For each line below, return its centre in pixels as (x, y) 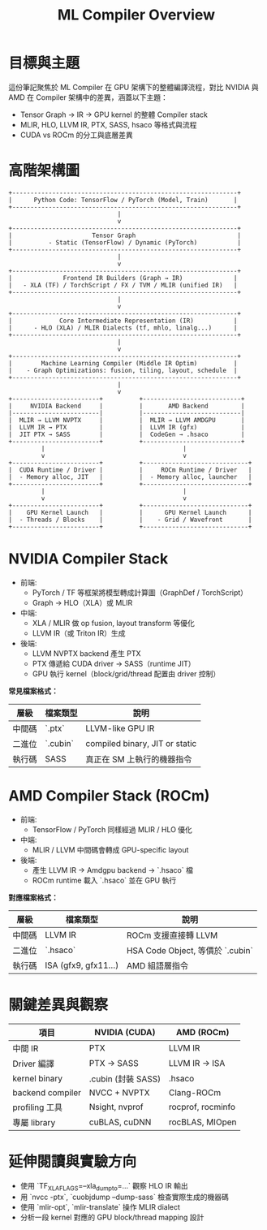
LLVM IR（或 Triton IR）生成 (79, 633)
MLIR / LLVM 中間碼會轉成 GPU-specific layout (110, 849)
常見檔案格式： (33, 691)
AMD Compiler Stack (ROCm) (109, 796)
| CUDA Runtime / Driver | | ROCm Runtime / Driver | (130, 470)
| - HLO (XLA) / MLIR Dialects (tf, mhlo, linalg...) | (123, 328)
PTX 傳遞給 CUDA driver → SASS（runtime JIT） (114, 663)
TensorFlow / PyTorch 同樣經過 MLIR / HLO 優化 (112, 829)
